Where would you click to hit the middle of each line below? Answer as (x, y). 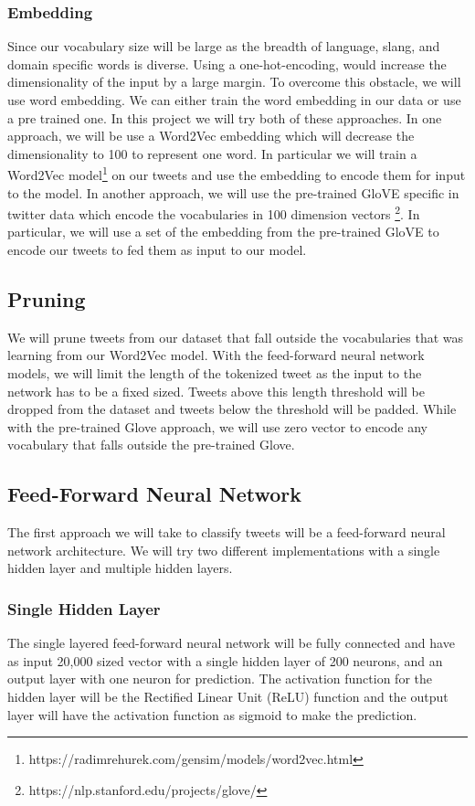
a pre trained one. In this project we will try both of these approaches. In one (225, 117)
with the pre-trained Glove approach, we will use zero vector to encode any (217, 426)
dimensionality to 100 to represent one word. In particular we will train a (212, 153)
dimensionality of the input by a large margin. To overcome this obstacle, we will (234, 82)
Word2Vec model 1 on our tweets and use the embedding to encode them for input (237, 174)
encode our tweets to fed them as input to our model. (157, 250)
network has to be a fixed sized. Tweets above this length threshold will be (216, 391)
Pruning (47, 299)
